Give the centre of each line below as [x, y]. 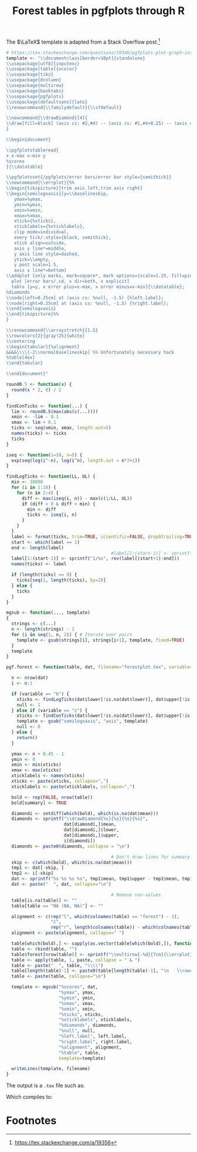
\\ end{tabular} [25, 363]
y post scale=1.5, [36, 265]
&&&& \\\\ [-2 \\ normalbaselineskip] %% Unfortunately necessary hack [90, 352]
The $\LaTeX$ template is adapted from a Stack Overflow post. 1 [83, 41]
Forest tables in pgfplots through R [98, 11]
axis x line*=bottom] [40, 270]
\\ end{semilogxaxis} [31, 309]
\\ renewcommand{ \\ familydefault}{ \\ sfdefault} [64, 107]
